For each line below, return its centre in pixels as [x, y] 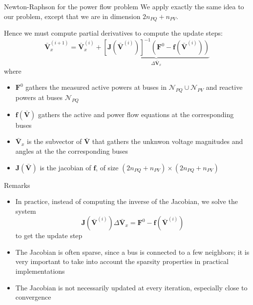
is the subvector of [54, 141]
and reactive [224, 87]
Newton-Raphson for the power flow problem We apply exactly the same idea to [124, 6]
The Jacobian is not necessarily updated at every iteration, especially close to [131, 287]
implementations [40, 271]
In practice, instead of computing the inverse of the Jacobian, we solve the [126, 201]
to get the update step [49, 235]
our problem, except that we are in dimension [72, 16]
